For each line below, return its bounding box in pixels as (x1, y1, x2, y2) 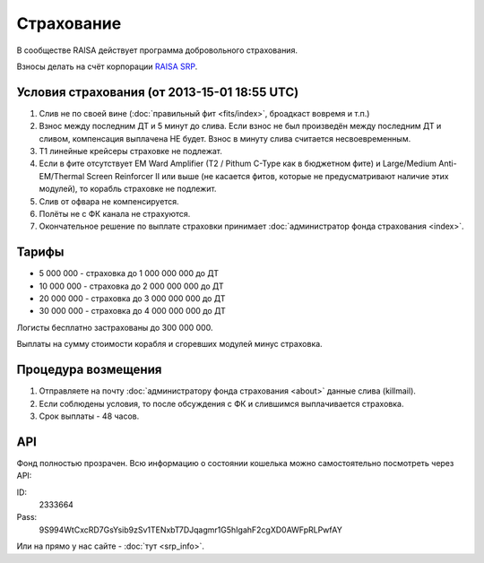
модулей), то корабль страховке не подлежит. (39, 184, 217, 195)
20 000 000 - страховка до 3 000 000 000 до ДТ (39, 293, 226, 304)
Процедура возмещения (16, 362, 162, 377)
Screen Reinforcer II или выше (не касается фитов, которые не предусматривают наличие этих (86, 170, 449, 181)
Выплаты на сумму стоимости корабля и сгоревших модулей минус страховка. (16, 339, 323, 350)
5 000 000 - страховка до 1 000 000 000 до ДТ (39, 268, 220, 279)
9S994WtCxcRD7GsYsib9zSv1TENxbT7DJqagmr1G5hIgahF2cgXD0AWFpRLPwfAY (39, 524, 342, 535)
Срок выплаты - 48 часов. (39, 411, 140, 421)
